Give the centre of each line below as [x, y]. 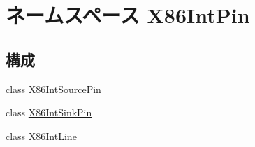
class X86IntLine [41, 135]
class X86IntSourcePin [53, 89]
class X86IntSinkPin [49, 112]
